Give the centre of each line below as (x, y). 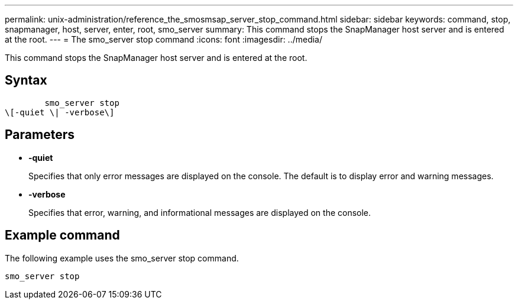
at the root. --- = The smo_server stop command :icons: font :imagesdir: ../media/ (164, 39)
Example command (62, 235)
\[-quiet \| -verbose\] (60, 112)
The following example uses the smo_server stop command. (122, 258)
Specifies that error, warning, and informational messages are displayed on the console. (200, 212)
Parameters (40, 135)
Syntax (26, 80)
